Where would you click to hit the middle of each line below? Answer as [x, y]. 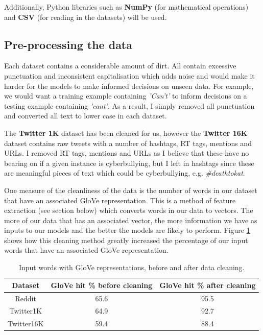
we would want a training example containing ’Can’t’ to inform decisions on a [126, 96]
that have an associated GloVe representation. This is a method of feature [120, 200]
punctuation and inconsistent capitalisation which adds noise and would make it [129, 75]
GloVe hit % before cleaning [102, 285]
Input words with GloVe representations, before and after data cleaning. [131, 267]
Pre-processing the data [68, 44]
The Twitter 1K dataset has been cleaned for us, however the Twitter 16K [126, 133]
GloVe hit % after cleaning [208, 285]
